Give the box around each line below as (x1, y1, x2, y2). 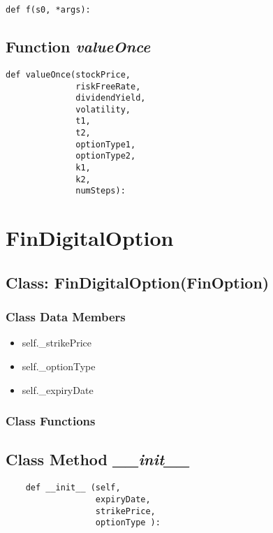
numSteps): (75, 186, 126, 196)
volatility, (75, 104, 131, 115)
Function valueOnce (6, 36, 151, 57)
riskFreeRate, (75, 81, 141, 92)
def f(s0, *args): (6, 5, 91, 15)
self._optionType (22, 359, 96, 374)
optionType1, (75, 139, 136, 149)
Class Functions (6, 412, 96, 430)
